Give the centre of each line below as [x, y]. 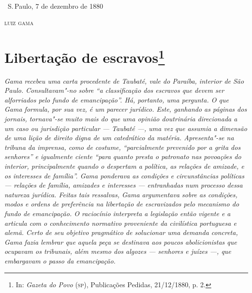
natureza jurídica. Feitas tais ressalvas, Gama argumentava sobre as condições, [121, 194]
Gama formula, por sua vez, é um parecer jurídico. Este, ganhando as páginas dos [126, 109]
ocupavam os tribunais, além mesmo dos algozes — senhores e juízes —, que [118, 251]
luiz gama [19, 22]
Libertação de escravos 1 [85, 56]
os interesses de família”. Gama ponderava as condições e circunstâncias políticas [124, 175]
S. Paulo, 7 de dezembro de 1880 [55, 6]
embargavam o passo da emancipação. [60, 260]
